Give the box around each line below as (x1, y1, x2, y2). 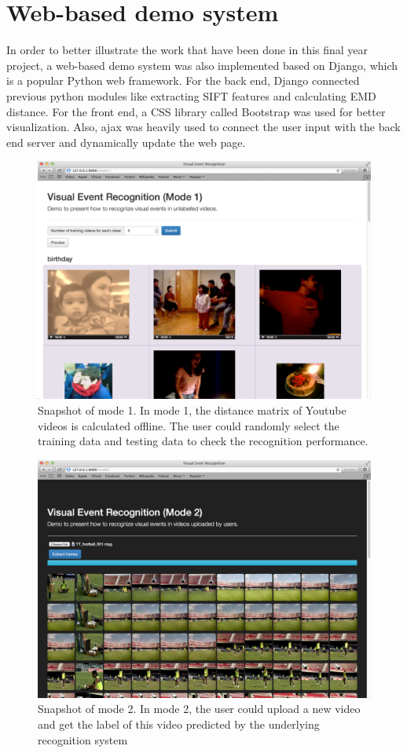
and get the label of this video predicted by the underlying (38, 716, 320, 733)
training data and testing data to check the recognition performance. (38, 433, 368, 449)
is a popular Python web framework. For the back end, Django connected (6, 72, 360, 89)
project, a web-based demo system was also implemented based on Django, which (6, 57, 398, 73)
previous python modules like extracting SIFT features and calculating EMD (6, 87, 376, 104)
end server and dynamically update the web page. (6, 133, 246, 150)
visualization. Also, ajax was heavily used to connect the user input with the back (6, 119, 401, 135)
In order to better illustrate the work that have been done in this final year (6, 42, 368, 58)
